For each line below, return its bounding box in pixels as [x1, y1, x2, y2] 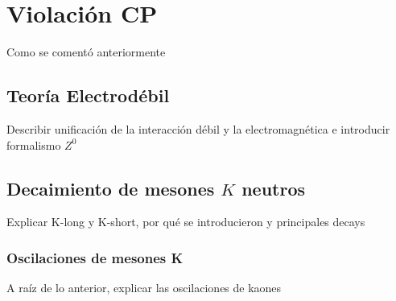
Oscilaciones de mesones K [6, 247, 184, 267]
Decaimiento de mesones [6, 175, 215, 200]
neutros [241, 175, 306, 200]
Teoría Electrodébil [6, 83, 170, 108]
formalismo [6, 136, 61, 153]
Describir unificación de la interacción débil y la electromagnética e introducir [6, 120, 390, 137]
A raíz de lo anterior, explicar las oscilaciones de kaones [6, 279, 282, 296]
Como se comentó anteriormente [6, 43, 166, 60]
